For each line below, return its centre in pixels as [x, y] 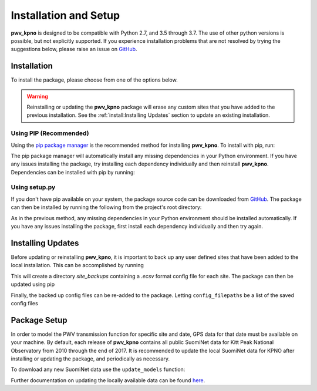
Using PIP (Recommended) [50, 133]
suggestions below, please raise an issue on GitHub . [74, 49]
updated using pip [33, 284]
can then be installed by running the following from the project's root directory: [106, 207]
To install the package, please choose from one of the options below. [95, 80]
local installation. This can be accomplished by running [77, 265]
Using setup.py [33, 187]
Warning [37, 96]
